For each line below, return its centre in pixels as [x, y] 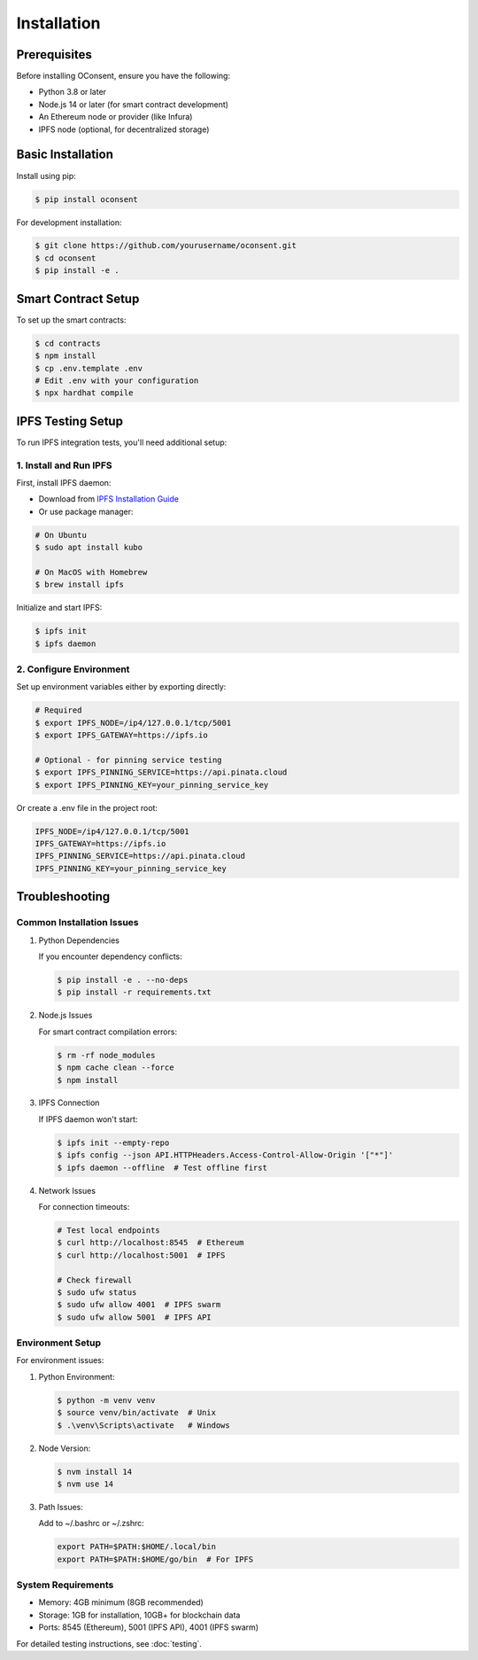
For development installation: [69, 222]
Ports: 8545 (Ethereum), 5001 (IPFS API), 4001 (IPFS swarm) [149, 1627]
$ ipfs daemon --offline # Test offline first [162, 1167]
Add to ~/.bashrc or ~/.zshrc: [92, 1524]
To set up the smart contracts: [71, 320]
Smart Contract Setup [78, 298]
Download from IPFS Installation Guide [108, 499]
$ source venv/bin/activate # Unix [137, 1413]
